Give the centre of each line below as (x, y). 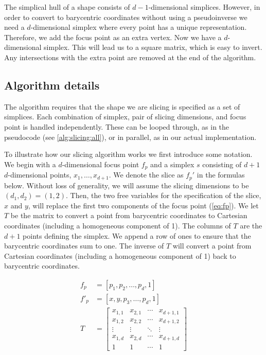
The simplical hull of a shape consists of (67, 7)
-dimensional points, (40, 175)
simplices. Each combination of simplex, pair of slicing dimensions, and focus (125, 117)
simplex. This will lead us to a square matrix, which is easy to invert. (153, 47)
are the (251, 226)
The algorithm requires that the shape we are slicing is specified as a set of (122, 106)
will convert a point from (212, 246)
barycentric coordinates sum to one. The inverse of (84, 246)
